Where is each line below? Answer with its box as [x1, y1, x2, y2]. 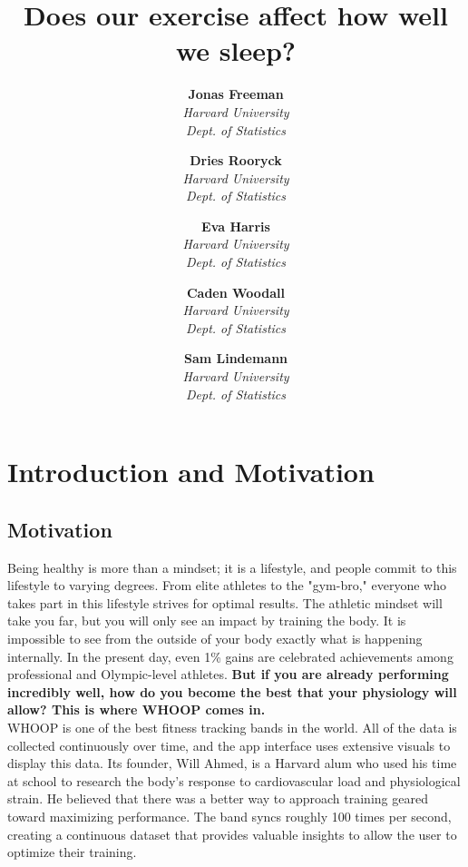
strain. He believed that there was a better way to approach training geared [7, 789, 428, 808]
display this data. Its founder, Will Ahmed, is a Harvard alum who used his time [7, 754, 457, 773]
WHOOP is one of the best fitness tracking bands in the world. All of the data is [7, 717, 457, 736]
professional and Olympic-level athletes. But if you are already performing [7, 665, 449, 684]
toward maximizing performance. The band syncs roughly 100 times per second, [7, 806, 452, 825]
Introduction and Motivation [7, 453, 375, 490]
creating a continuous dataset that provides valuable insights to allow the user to [7, 824, 457, 843]
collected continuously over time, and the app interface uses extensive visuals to [7, 735, 451, 754]
